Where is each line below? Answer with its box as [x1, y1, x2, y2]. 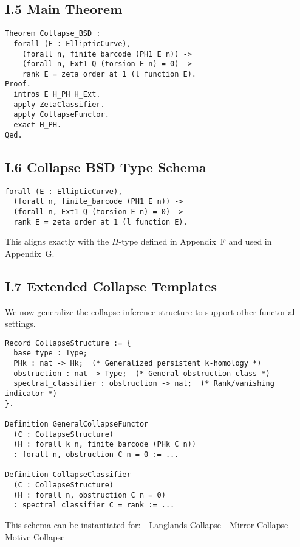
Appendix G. [5, 246, 55, 259]
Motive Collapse [5, 530, 65, 543]
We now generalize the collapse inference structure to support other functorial [5, 305, 295, 318]
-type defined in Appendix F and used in [118, 235, 272, 248]
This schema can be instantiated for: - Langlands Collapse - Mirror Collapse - [5, 518, 294, 531]
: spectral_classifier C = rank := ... [13, 501, 175, 510]
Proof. [5, 80, 31, 89]
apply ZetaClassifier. [13, 100, 105, 109]
